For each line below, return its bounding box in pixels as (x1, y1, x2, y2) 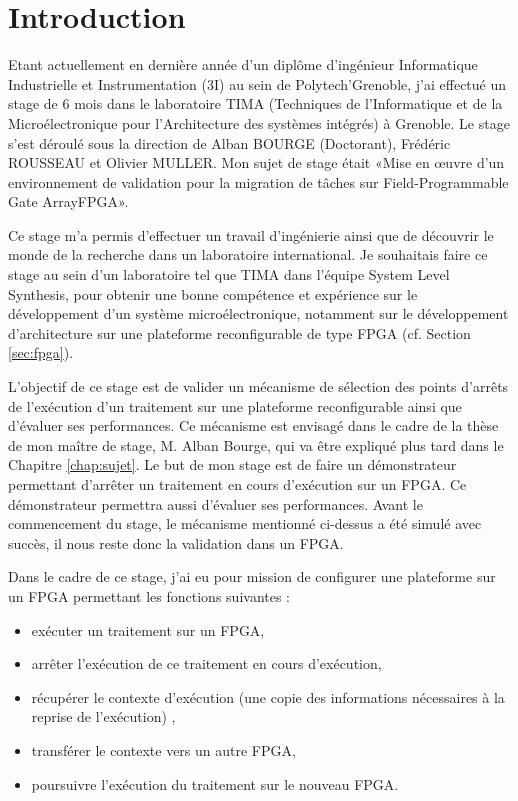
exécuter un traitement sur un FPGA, (31, 619, 265, 640)
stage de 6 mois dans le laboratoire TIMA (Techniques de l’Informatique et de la (8, 93, 503, 114)
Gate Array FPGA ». (8, 191, 129, 212)
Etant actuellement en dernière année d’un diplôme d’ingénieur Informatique (8, 54, 478, 75)
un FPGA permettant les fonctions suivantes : (8, 585, 291, 606)
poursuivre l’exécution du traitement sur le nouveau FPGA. (31, 773, 399, 794)
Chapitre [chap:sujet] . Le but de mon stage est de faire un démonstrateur (8, 454, 457, 475)
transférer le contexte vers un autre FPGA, (31, 739, 296, 760)
